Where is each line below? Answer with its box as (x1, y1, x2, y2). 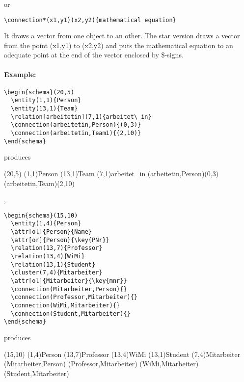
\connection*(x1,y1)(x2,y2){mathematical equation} (4, 16, 176, 24)
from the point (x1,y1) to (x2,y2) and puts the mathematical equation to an (4, 40, 233, 50)
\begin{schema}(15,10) (4, 212, 78, 219)
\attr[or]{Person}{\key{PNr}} (11, 236, 109, 244)
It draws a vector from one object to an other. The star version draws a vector (4, 30, 240, 41)
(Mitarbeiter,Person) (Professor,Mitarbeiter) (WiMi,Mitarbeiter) (4, 358, 199, 369)
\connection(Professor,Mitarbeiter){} (11, 294, 138, 301)
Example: (4, 69, 36, 79)
